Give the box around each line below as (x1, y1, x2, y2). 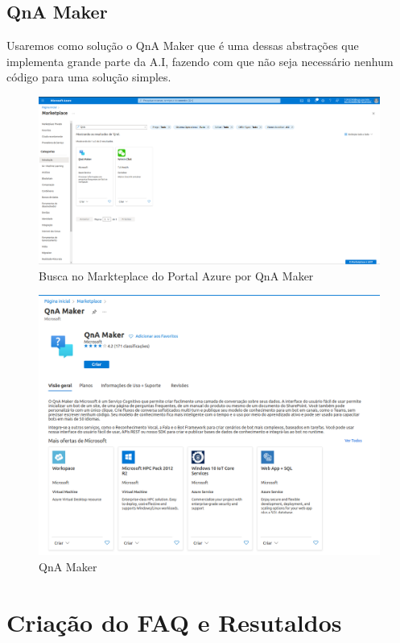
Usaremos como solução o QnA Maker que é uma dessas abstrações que (6, 37, 359, 54)
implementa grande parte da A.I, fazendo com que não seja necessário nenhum (6, 52, 394, 69)
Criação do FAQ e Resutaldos (6, 605, 342, 638)
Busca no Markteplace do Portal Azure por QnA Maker (39, 267, 314, 284)
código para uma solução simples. (6, 68, 171, 85)
